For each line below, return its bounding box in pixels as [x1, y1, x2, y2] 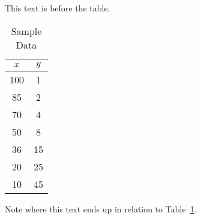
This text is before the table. [5, 2, 110, 14]
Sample [11, 23, 42, 38]
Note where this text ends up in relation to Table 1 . [5, 202, 197, 215]
